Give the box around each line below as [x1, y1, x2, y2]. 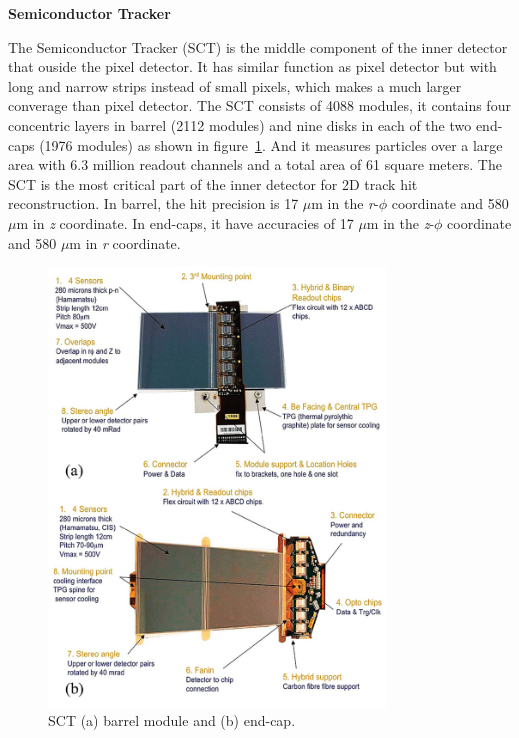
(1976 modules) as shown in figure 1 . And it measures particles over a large [39, 134, 503, 155]
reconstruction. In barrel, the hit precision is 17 [8, 193, 299, 214]
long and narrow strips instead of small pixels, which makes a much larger [8, 75, 462, 96]
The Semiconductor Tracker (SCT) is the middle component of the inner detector [8, 36, 508, 57]
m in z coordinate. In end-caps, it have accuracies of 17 [16, 212, 354, 233]
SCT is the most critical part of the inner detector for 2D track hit [8, 173, 418, 194]
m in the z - [366, 212, 435, 233]
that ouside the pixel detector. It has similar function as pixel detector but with [8, 56, 497, 77]
